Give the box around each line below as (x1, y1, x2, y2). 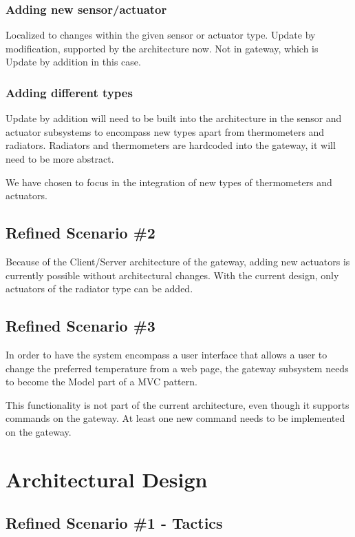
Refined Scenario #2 (6, 222, 155, 243)
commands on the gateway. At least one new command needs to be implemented (6, 411, 345, 425)
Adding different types (6, 83, 133, 101)
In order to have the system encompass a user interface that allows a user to (6, 347, 327, 361)
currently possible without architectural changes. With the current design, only (6, 267, 339, 282)
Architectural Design (6, 465, 208, 493)
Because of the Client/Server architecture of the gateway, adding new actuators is (6, 254, 350, 268)
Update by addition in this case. (6, 54, 141, 69)
